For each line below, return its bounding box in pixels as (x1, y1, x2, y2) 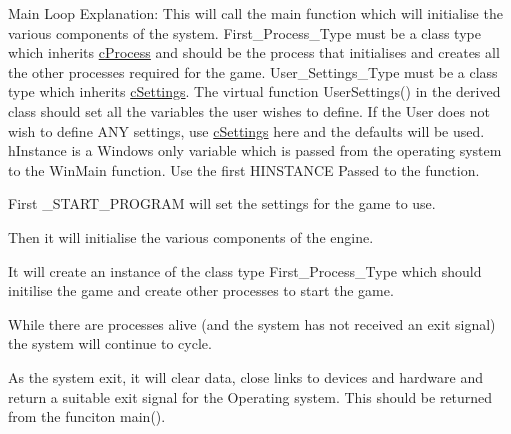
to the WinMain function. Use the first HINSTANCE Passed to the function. (8, 159, 480, 180)
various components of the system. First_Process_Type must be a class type (8, 22, 481, 43)
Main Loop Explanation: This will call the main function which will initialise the (8, 3, 503, 23)
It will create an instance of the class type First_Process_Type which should (8, 260, 482, 281)
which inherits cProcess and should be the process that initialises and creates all (8, 42, 500, 63)
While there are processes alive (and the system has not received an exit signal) (8, 313, 496, 334)
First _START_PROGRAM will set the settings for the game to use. (8, 193, 436, 214)
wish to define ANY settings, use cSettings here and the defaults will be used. (8, 120, 485, 141)
